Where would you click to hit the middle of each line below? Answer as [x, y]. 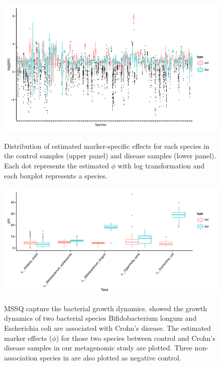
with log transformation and [161, 166]
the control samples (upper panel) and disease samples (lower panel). [110, 156]
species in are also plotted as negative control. [111, 357]
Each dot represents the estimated [57, 166]
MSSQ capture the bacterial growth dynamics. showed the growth [105, 308]
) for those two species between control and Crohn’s [136, 338]
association [21, 357]
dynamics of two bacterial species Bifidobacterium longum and [100, 318]
